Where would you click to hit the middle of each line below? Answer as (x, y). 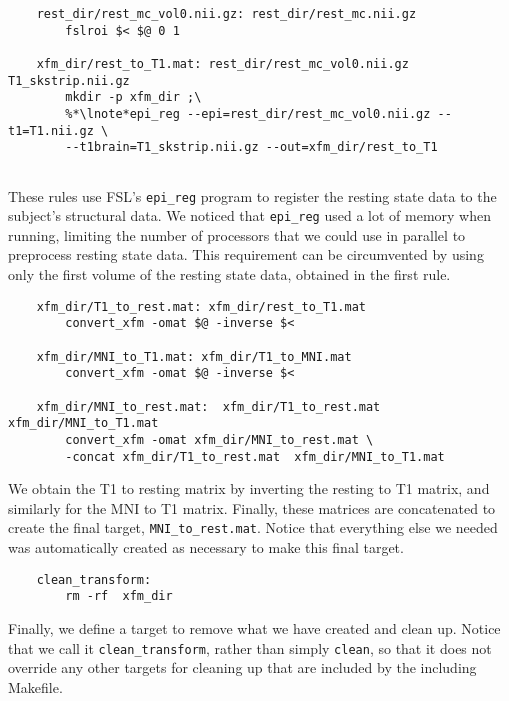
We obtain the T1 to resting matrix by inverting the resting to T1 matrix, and (249, 488)
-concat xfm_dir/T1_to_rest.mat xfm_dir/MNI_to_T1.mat (255, 456)
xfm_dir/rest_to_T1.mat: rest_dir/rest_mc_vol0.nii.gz (222, 63)
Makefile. (35, 686)
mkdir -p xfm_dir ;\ (133, 97)
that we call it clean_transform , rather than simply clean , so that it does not (250, 647)
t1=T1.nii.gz (51, 130)
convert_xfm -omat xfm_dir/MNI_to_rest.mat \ (219, 439)
